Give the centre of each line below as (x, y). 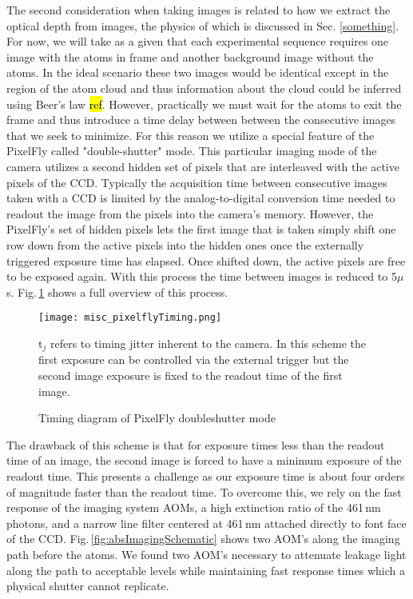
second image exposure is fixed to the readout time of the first (191, 375)
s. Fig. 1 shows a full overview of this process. (117, 292)
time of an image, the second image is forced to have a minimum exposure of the (204, 460)
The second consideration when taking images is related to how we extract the (199, 10)
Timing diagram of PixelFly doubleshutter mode (157, 418)
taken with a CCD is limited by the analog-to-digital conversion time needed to (201, 198)
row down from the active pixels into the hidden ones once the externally (185, 244)
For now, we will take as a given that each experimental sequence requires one (198, 41)
